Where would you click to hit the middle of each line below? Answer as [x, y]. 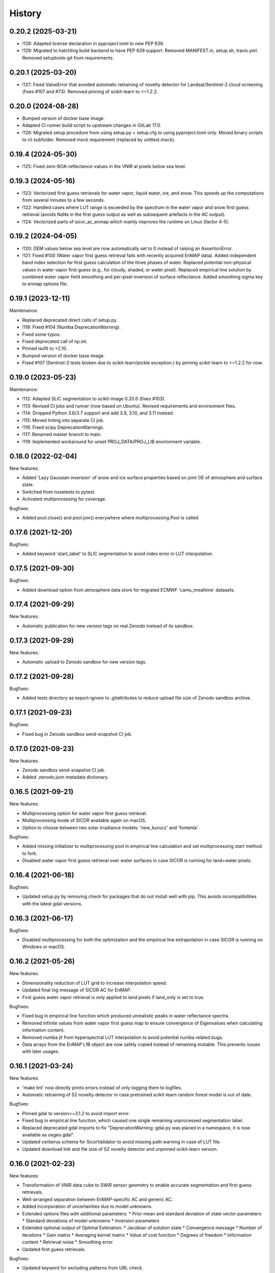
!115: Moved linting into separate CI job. [63, 420]
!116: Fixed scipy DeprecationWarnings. [63, 427]
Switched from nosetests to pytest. [59, 492]
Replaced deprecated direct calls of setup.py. [70, 320]
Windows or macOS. [44, 947]
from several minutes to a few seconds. [64, 200]
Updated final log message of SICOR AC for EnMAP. [77, 990]
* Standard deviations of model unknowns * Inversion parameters [91, 1221]
